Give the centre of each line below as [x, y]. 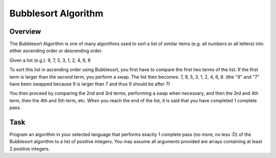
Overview [25, 31]
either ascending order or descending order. [56, 51]
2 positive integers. [30, 149]
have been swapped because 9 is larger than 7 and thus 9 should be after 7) [90, 84]
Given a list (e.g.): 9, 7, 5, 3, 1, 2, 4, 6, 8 [50, 60]
